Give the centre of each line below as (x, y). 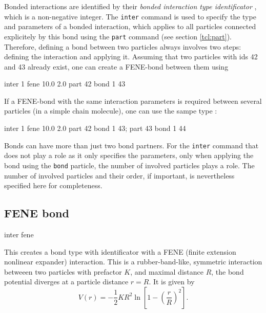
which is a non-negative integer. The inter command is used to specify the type (130, 16)
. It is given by (172, 282)
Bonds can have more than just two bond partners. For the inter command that (131, 145)
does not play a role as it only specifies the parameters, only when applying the (129, 155)
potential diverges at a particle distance (66, 282)
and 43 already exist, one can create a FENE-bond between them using (116, 66)
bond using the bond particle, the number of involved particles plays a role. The (129, 165)
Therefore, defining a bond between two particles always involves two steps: (123, 46)
